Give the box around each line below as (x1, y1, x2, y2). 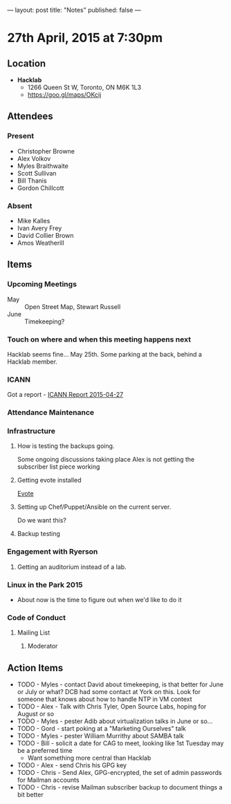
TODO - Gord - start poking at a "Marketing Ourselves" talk (17, 724, 187, 733)
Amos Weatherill (17, 239, 64, 247)
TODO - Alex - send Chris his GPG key (17, 761, 127, 769)
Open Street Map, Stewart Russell (24, 302, 121, 310)
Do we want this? (17, 516, 67, 525)
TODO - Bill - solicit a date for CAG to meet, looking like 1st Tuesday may (17, 739, 224, 747)
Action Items (7, 662, 64, 673)
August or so (17, 710, 54, 718)
